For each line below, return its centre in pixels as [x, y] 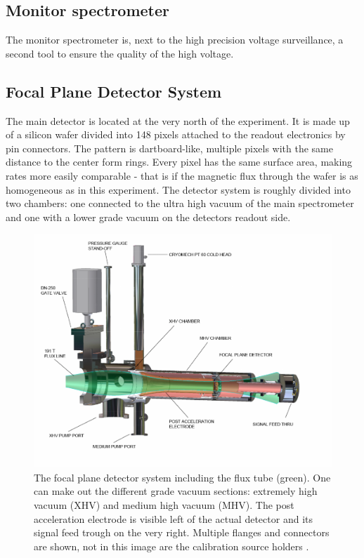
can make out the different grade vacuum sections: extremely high [176, 491]
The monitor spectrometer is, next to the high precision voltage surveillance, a [175, 40]
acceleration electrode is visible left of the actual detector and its [173, 518]
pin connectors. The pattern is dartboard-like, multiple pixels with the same [169, 148]
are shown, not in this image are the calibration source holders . [171, 546]
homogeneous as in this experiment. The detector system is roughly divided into [178, 189]
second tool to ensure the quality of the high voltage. [120, 53]
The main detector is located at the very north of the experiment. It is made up [178, 120]
